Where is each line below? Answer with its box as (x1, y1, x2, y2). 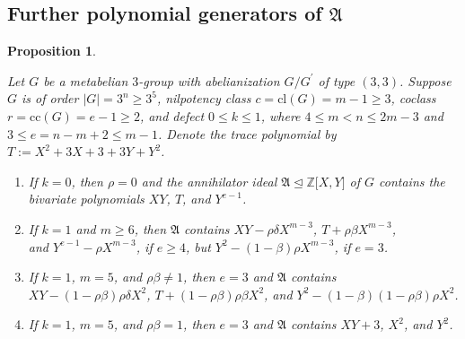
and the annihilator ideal (141, 171, 277, 190)
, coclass (390, 89, 436, 108)
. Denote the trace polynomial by (157, 124, 337, 143)
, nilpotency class (156, 89, 251, 108)
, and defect (139, 106, 205, 125)
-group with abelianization (138, 71, 280, 90)
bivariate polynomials (28, 189, 145, 208)
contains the (379, 171, 445, 190)
